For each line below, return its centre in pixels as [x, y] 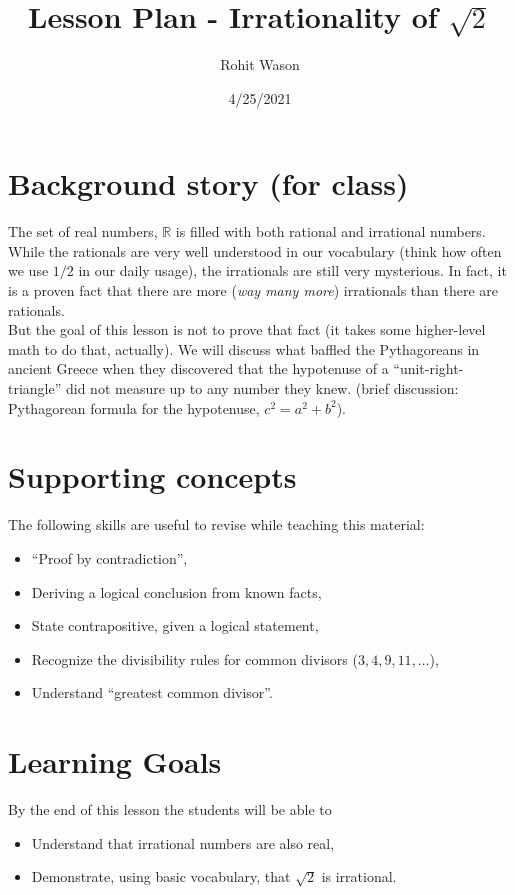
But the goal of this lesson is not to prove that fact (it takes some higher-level [247, 329]
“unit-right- [428, 368]
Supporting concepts [152, 476]
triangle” [35, 388]
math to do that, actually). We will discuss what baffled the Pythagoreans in [244, 348]
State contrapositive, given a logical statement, [175, 625]
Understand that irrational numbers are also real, [183, 842]
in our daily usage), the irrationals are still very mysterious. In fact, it [292, 270]
